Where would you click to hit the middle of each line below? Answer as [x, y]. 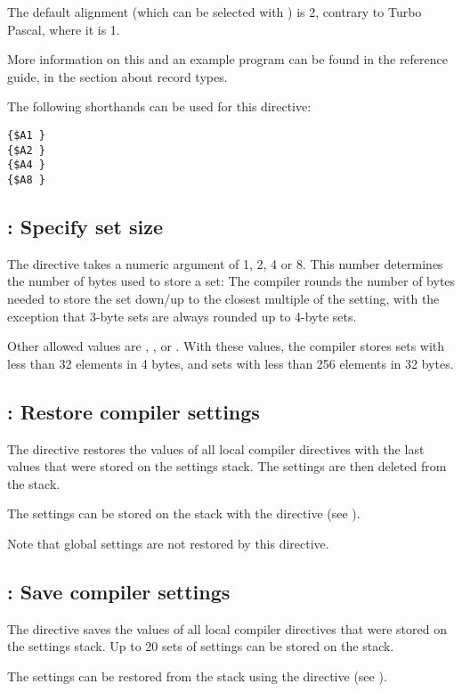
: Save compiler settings [119, 591]
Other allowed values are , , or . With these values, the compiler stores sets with [226, 346]
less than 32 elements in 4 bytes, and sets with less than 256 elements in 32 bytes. [231, 363]
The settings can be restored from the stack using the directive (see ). [197, 676]
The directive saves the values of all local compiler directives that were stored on [227, 628]
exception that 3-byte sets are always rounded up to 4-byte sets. [182, 316]
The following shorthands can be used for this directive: [159, 106]
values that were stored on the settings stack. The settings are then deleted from [227, 466]
